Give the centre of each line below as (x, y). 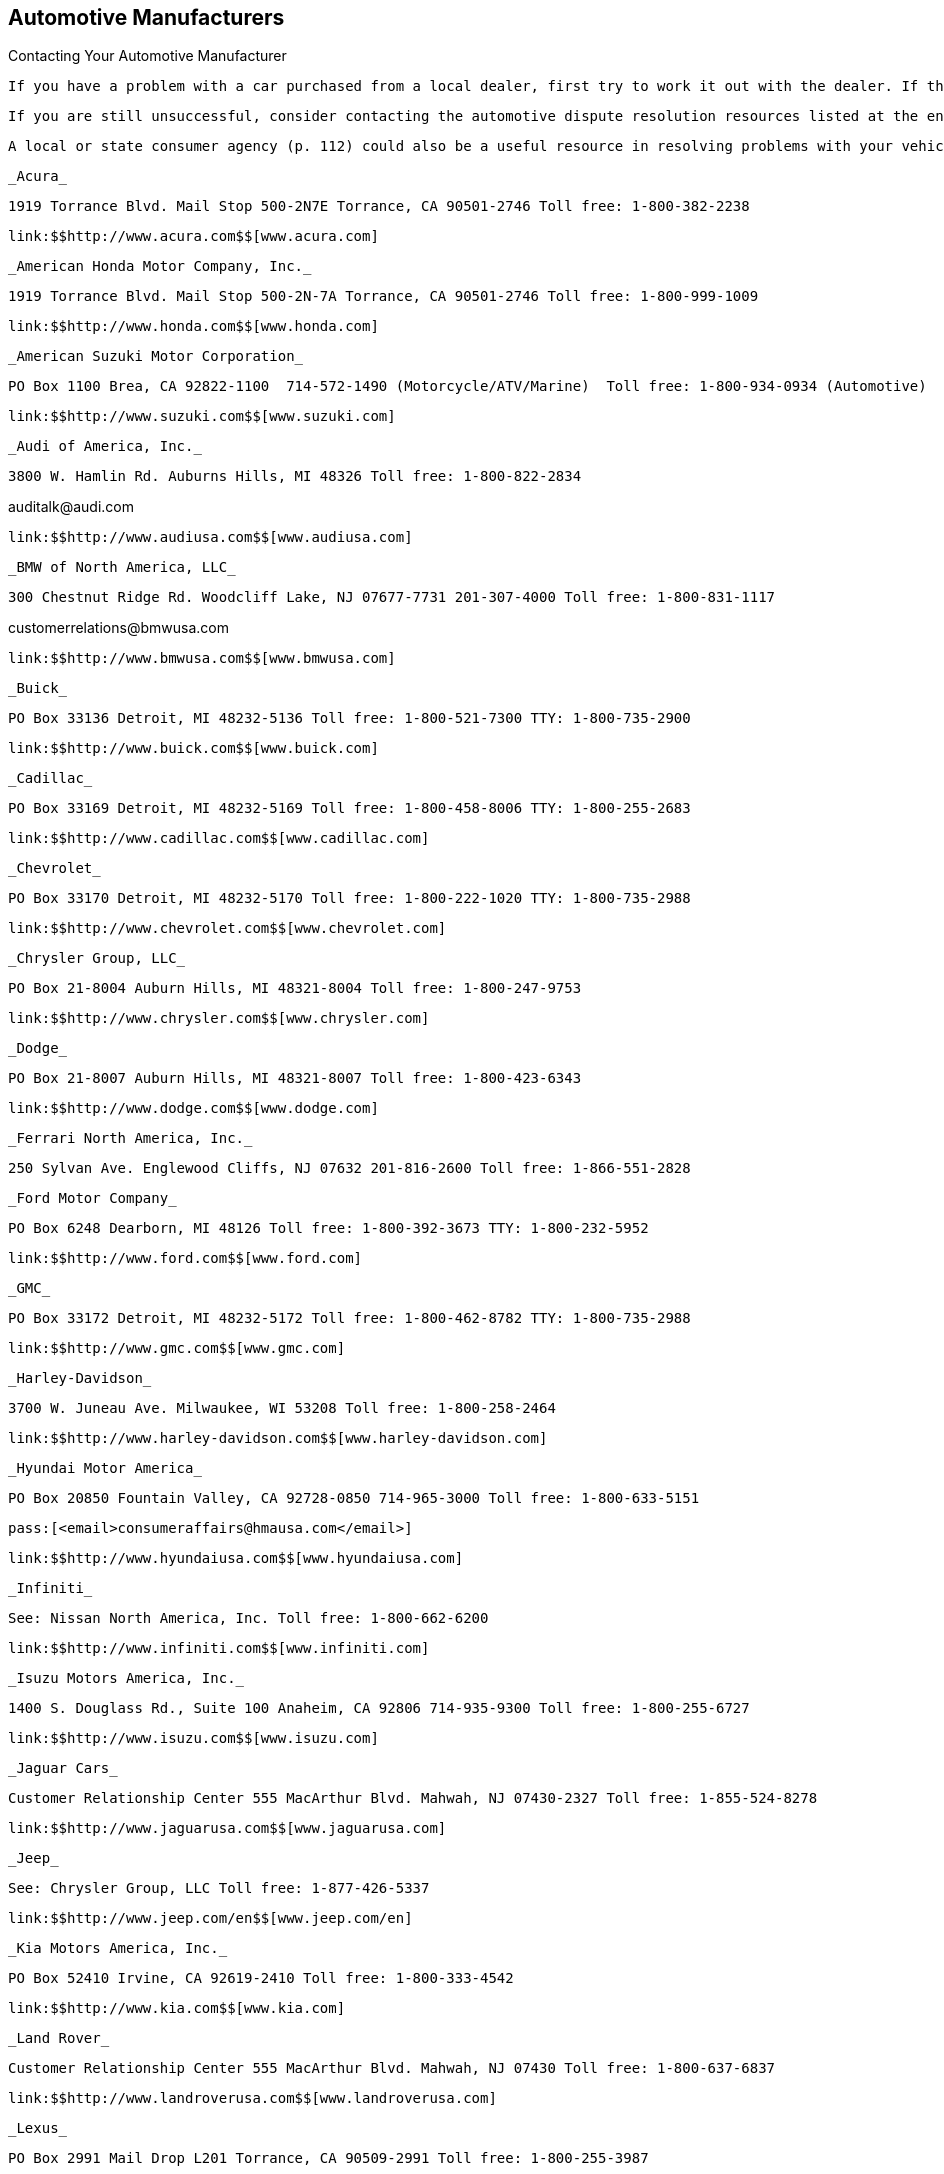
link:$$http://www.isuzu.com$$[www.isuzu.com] (193, 1738)
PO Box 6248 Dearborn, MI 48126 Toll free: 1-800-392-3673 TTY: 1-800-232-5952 (328, 1228)
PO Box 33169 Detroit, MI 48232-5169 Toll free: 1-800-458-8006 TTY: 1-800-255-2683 (349, 808)
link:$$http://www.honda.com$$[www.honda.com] (193, 326)
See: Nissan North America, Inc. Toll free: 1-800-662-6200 (248, 1618)
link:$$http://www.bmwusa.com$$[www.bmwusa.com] (202, 658)
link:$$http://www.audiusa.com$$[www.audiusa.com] (210, 537)
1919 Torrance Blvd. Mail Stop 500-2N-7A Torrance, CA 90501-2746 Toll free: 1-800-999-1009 (383, 296)
